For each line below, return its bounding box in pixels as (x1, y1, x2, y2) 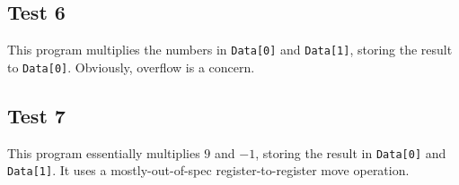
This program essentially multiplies (7, 143, 200, 162)
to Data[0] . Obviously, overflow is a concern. (7, 57, 255, 76)
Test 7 (7, 101, 66, 129)
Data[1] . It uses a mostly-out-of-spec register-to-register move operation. (7, 161, 410, 180)
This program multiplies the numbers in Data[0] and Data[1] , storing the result (7, 40, 453, 59)
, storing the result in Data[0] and (255, 143, 446, 162)
